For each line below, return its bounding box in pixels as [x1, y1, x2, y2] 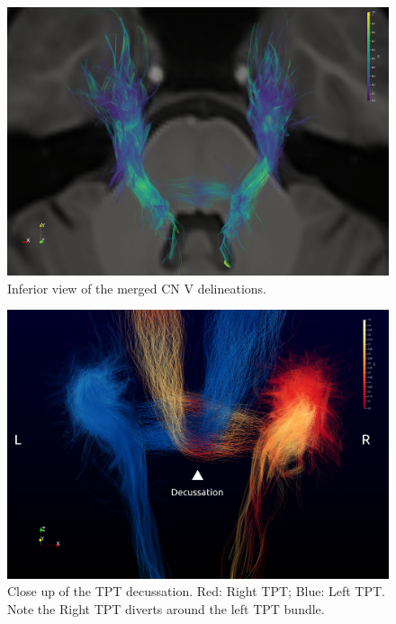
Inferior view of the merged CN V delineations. [7, 278, 266, 297]
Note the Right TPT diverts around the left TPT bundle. [7, 600, 325, 619]
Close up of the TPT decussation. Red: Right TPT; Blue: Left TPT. [7, 582, 386, 601]
